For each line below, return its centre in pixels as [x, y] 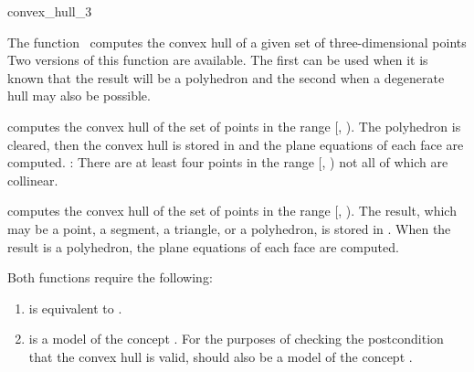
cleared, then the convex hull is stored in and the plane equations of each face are [236, 144]
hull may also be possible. [79, 96]
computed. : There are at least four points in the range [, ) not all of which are [228, 162]
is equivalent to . [75, 308]
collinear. [33, 180]
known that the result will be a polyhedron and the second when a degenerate [226, 77]
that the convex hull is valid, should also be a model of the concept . [221, 356]
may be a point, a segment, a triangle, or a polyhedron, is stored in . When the [229, 228]
